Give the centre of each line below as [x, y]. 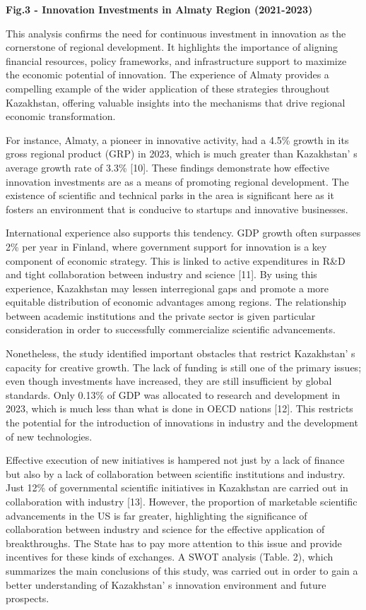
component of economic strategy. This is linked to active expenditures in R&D [176, 260]
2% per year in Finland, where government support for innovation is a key [166, 246]
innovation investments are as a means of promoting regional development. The [177, 181]
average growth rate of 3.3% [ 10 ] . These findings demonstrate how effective [168, 167]
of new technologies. [49, 436]
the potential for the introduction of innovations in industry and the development [182, 423]
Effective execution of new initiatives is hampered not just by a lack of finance [175, 460]
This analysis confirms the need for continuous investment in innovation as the [176, 33]
